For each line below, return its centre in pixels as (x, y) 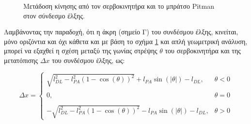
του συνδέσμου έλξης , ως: (88, 60)
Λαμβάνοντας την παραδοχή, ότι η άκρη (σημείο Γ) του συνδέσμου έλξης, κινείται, (121, 32)
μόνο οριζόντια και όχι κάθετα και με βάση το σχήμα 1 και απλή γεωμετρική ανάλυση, (126, 41)
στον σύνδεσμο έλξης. (54, 15)
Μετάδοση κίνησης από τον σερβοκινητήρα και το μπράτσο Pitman (119, 6)
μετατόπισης (21, 60)
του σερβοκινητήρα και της (203, 51)
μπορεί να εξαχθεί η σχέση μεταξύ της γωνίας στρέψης (81, 51)
